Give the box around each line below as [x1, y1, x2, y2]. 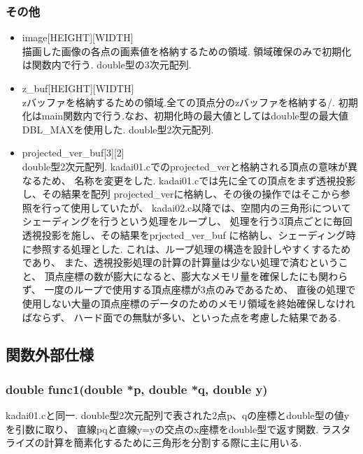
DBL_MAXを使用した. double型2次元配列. [22, 122, 214, 136]
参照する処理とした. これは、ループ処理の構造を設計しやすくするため [31, 241, 351, 256]
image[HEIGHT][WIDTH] [22, 30, 134, 45]
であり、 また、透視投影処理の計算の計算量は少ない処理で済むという [22, 255, 339, 270]
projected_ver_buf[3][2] [22, 145, 124, 160]
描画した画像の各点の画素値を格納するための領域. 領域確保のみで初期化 [22, 43, 352, 58]
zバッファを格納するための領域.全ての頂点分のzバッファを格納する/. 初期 [22, 94, 358, 109]
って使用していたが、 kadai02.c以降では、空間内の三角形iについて [51, 200, 351, 214]
